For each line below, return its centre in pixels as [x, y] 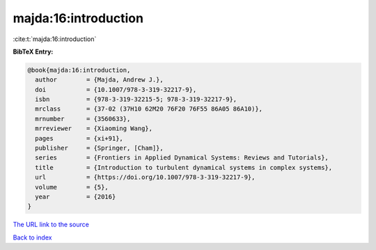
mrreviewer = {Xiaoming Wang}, [94, 128]
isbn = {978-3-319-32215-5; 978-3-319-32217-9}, [136, 100]
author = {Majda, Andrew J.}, [99, 80]
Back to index [32, 237]
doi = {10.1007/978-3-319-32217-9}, [116, 89]
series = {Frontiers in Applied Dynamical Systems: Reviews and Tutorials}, [182, 158]
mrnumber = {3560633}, [83, 119]
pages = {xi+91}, [79, 138]
